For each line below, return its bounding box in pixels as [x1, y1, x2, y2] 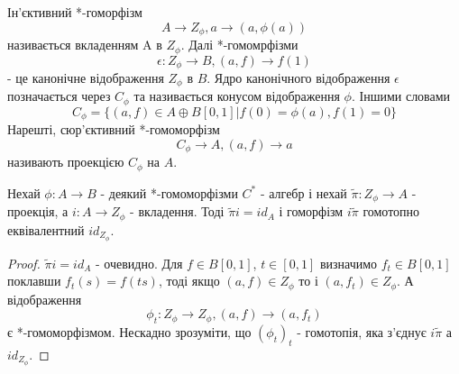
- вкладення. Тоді [130, 202, 225, 221]
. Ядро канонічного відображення [207, 68, 390, 87]
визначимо [319, 253, 378, 272]
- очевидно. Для [95, 253, 183, 272]
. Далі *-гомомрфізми [180, 35, 298, 54]
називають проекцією [7, 152, 124, 171]
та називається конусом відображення [133, 87, 340, 105]
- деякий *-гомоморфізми [100, 183, 238, 202]
